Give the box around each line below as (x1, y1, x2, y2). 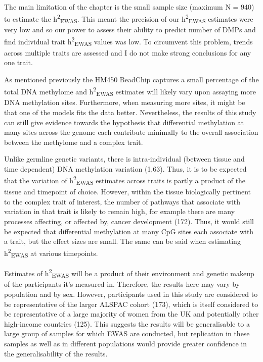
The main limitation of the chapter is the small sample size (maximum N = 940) (4, 2, 254, 12)
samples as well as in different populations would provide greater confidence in (4, 338, 247, 348)
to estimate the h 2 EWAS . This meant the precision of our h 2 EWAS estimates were (4, 12, 253, 25)
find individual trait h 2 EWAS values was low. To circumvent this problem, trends (4, 34, 253, 48)
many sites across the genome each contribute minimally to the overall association (4, 127, 258, 137)
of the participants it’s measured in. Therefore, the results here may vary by (4, 279, 240, 289)
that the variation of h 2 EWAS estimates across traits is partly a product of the (4, 174, 246, 187)
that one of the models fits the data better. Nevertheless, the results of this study (4, 107, 256, 117)
